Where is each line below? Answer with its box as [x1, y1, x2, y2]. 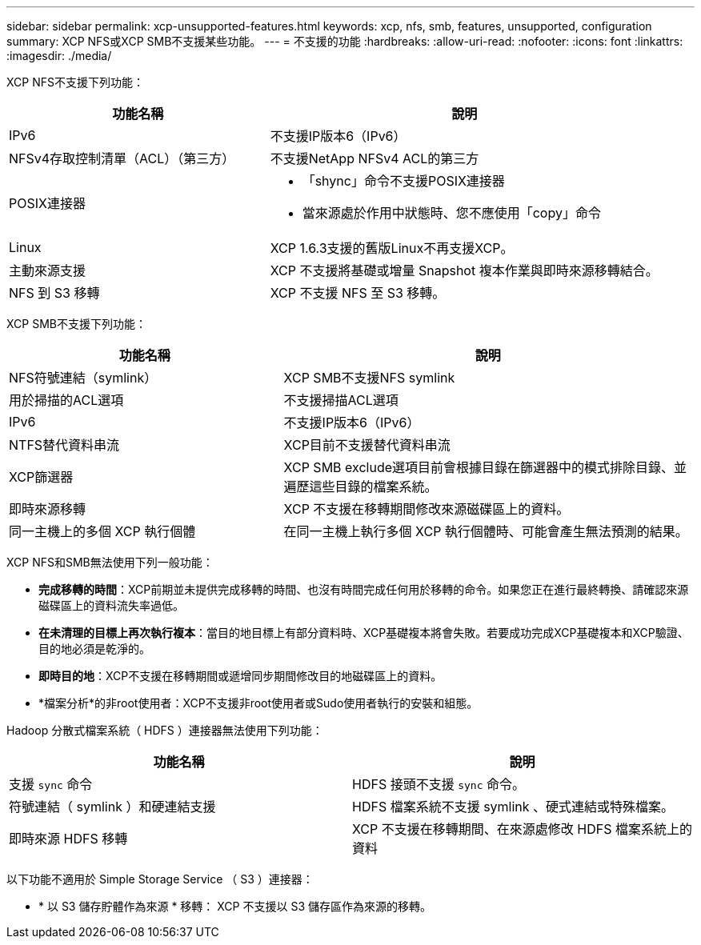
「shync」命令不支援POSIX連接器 [302, 173, 505, 189]
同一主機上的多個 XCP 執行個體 [9, 523, 196, 539]
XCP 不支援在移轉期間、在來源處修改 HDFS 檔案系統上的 [352, 821, 692, 837]
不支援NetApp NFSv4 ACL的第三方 [270, 150, 479, 166]
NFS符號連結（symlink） [9, 370, 158, 386]
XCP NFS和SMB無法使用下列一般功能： [6, 555, 214, 569]
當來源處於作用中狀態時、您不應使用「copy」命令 [302, 205, 601, 221]
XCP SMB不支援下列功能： [6, 317, 146, 330]
